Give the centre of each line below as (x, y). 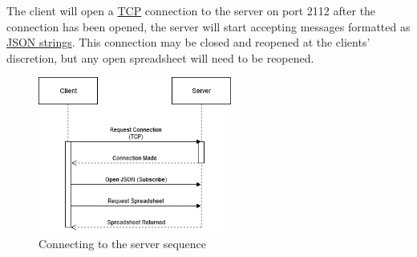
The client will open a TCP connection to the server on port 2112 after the (191, 10)
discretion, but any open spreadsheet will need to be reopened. (160, 57)
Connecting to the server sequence (123, 244)
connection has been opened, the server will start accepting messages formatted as (208, 26)
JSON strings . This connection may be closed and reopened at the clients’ (188, 42)
